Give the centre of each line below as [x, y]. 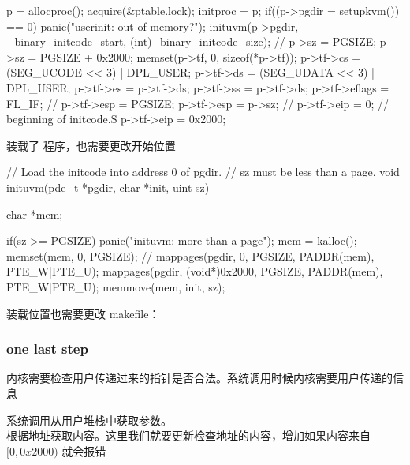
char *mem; [35, 214]
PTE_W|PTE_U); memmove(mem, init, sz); [116, 286]
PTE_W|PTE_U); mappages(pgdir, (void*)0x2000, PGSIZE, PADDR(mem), [195, 271]
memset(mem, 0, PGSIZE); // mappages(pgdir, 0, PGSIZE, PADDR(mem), [190, 255]
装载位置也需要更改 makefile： [83, 313]
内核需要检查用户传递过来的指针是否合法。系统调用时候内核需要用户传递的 [199, 378]
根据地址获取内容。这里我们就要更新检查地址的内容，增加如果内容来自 [188, 435]
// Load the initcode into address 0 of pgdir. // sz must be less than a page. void [203, 172]
